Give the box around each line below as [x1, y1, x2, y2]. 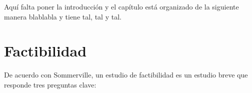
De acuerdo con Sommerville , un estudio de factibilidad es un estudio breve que [4, 69, 248, 80]
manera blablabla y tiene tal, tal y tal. [4, 11, 121, 21]
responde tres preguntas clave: [4, 79, 96, 89]
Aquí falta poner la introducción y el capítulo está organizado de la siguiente [4, 1, 239, 11]
